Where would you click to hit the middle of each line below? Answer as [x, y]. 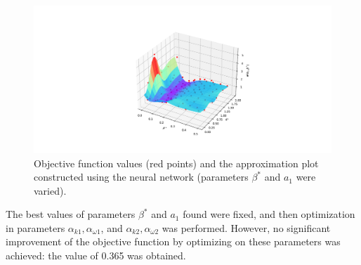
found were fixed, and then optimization [269, 214]
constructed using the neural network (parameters [141, 177]
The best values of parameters [71, 214]
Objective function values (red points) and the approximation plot [176, 163]
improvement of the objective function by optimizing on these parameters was [173, 241]
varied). [50, 190]
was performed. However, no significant [246, 227]
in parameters [35, 227]
